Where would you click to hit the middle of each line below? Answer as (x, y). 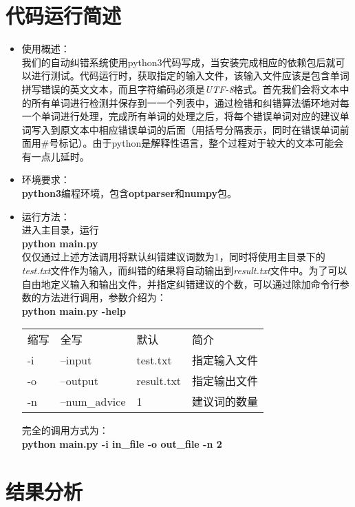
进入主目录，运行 (60, 230)
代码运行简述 (64, 15)
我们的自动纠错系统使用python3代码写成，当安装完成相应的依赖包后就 (179, 62)
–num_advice (93, 401)
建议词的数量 (225, 402)
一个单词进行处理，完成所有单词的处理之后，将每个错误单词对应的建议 (181, 116)
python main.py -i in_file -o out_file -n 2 (122, 444)
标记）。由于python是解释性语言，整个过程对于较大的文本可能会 (201, 143)
